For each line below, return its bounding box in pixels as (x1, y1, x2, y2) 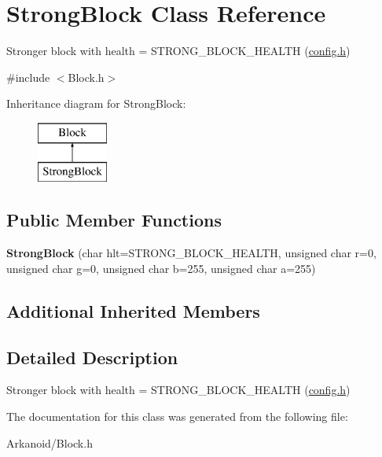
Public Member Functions (6, 208, 222, 232)
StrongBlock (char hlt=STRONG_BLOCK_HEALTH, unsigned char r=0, (6, 245, 376, 261)
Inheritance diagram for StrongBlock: (6, 95, 186, 112)
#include (6, 68, 50, 85)
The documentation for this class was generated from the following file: (6, 408, 348, 425)
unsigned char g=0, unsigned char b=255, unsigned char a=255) (6, 260, 316, 276)
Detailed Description (6, 345, 178, 369)
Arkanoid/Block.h (6, 434, 93, 451)
